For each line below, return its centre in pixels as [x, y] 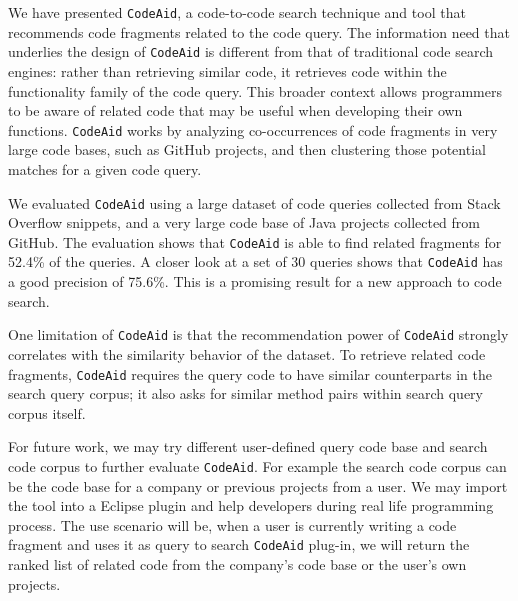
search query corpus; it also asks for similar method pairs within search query [245, 393]
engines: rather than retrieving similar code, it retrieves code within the [227, 70]
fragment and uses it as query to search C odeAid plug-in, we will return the [239, 544]
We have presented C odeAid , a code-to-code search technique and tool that [237, 12]
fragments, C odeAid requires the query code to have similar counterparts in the [250, 373]
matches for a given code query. [105, 168]
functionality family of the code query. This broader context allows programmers [255, 90]
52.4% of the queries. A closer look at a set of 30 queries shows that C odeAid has [255, 261]
